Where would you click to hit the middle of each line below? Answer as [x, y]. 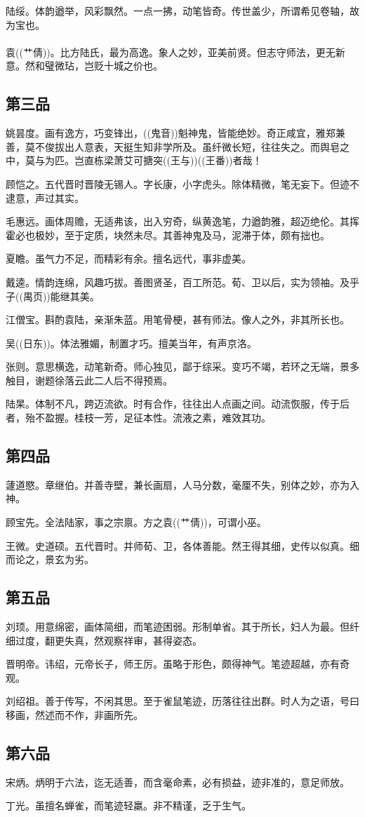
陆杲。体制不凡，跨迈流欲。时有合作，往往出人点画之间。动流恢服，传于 [173, 404]
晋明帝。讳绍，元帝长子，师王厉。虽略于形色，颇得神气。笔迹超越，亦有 [173, 664]
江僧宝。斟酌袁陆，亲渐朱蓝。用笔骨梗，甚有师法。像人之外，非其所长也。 [178, 319]
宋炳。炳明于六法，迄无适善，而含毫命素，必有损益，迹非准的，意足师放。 [178, 782]
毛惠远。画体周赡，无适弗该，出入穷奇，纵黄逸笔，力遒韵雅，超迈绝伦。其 [178, 221]
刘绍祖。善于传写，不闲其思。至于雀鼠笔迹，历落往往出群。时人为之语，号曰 [182, 701]
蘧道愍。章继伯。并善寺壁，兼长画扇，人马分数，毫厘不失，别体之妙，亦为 [178, 484]
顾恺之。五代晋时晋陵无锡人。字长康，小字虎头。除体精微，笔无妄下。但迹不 [182, 183]
